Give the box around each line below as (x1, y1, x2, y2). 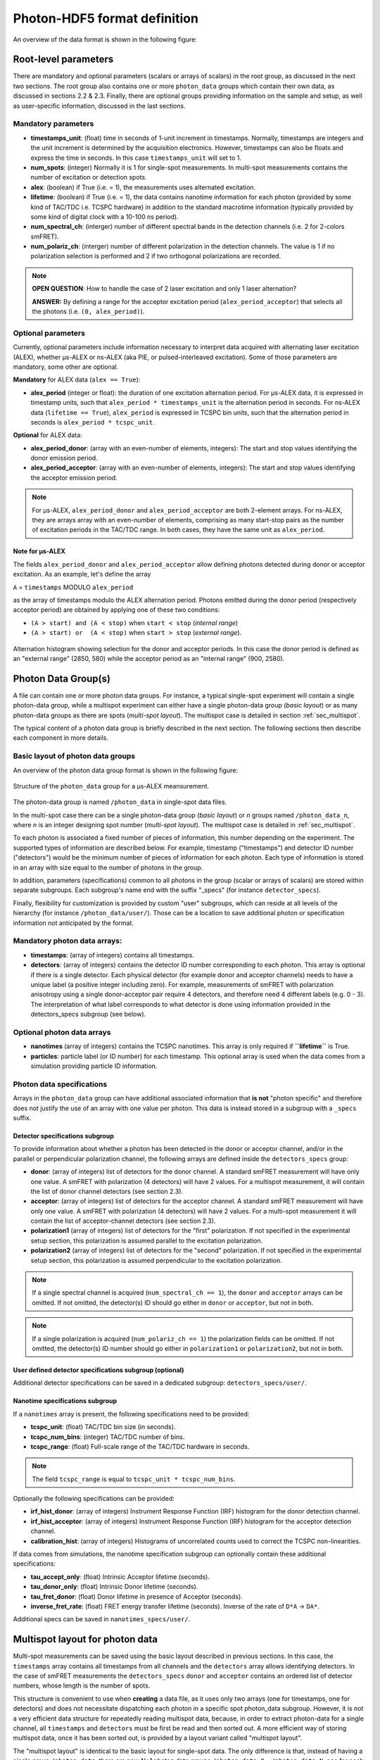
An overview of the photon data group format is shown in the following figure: (13, 766, 239, 774)
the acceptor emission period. (30, 473, 118, 482)
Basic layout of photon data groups (13, 751, 136, 761)
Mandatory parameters (13, 119, 94, 129)
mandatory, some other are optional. (13, 363, 119, 371)
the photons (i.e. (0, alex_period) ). (32, 307, 145, 316)
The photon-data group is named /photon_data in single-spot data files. (13, 798, 227, 806)
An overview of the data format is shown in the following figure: (13, 35, 197, 44)
